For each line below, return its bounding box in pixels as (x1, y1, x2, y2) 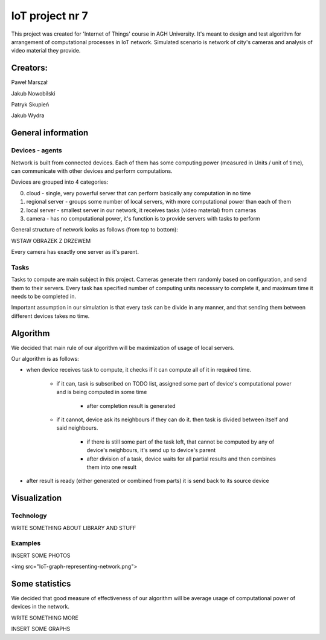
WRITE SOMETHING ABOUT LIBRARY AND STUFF (11, 524, 136, 531)
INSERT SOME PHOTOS (11, 552, 71, 559)
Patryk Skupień (11, 101, 50, 108)
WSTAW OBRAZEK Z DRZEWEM (11, 237, 91, 244)
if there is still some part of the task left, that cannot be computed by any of (86, 438, 275, 445)
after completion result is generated (86, 402, 176, 409)
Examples (11, 539, 41, 548)
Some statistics (11, 578, 71, 589)
